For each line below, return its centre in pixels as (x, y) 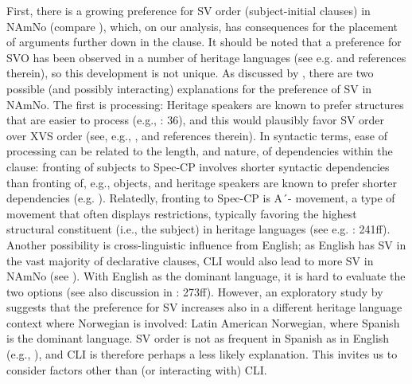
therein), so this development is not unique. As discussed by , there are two (190, 73)
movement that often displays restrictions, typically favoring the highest (182, 213)
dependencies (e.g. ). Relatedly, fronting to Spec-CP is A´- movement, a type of (201, 198)
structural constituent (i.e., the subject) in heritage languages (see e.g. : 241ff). (198, 229)
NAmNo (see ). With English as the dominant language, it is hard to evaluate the (206, 276)
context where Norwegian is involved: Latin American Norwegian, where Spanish (203, 322)
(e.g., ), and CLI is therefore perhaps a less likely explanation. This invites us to (202, 354)
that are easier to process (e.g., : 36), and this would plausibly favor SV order (196, 120)
